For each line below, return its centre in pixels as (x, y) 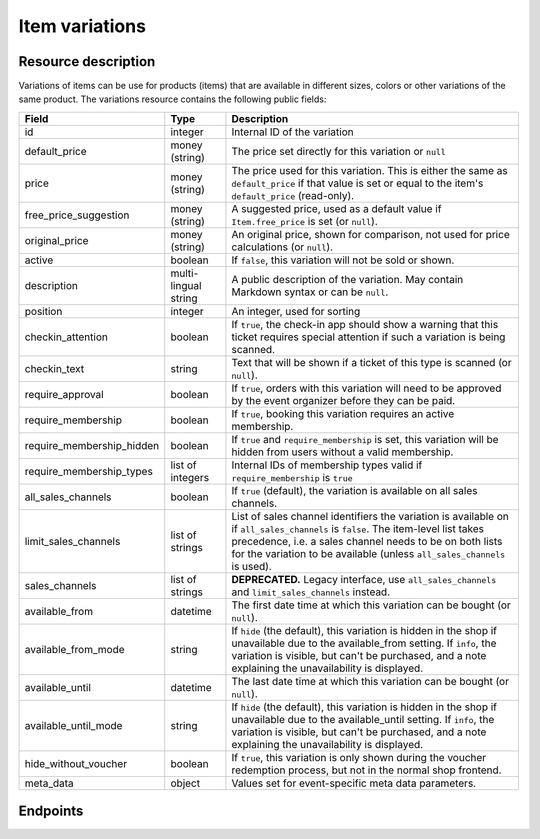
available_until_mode (73, 725)
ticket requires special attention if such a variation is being (368, 337)
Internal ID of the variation (292, 132)
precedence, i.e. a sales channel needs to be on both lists (367, 541)
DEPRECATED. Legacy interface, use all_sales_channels (364, 579)
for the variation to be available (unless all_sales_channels (368, 553)
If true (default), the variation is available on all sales (354, 490)
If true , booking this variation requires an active (343, 413)
